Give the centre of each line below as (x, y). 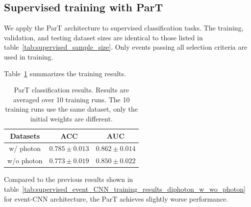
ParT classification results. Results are (72, 90)
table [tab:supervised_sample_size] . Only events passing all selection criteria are (126, 47)
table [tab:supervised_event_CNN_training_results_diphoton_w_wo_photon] (125, 189)
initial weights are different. (71, 118)
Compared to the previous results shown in (69, 179)
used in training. (29, 56)
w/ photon (25, 148)
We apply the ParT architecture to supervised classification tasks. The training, (124, 28)
